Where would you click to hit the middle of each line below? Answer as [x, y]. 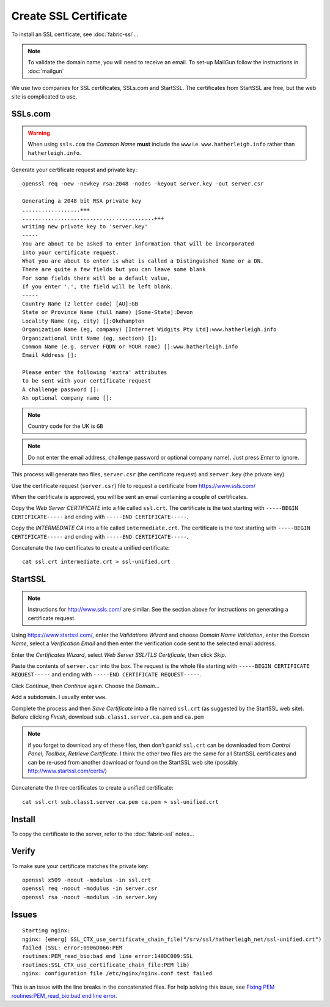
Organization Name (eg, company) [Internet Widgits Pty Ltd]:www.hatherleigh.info [149, 330]
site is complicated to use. [44, 96]
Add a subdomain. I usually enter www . [59, 697]
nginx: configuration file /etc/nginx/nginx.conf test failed [117, 974]
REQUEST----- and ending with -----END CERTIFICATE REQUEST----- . [106, 675]
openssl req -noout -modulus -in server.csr [90, 889]
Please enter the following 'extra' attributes [95, 372]
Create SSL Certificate [69, 16]
